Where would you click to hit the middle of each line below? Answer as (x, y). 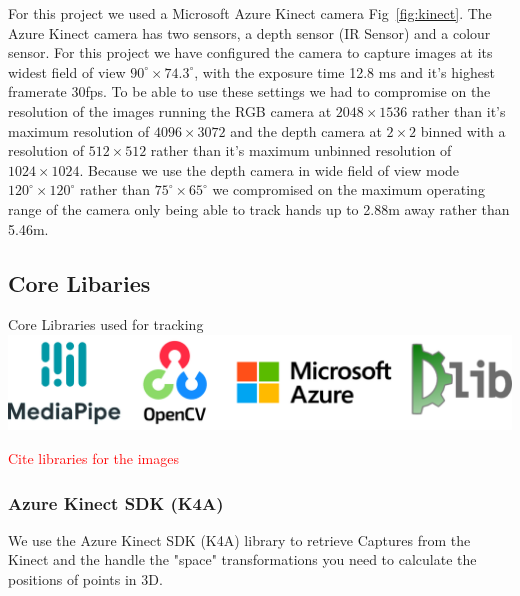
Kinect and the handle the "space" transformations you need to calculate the (242, 559)
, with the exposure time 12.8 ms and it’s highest (344, 71)
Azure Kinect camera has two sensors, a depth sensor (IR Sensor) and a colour (249, 32)
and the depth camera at (306, 130)
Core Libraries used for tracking (106, 324)
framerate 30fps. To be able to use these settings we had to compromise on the (249, 91)
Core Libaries (79, 282)
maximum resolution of (79, 130)
